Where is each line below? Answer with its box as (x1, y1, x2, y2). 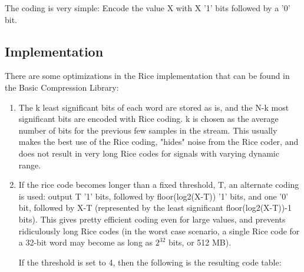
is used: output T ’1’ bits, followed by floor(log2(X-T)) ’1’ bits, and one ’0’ (18, 190, 289, 202)
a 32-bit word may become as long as (18, 236, 153, 248)
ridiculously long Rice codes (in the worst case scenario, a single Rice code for (18, 224, 300, 237)
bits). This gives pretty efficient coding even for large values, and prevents (18, 213, 286, 225)
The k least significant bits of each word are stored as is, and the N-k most (18, 101, 289, 113)
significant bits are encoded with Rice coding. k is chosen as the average (18, 112, 279, 125)
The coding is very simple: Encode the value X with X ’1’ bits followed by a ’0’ (5, 2, 290, 14)
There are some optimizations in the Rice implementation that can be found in (5, 69, 290, 82)
